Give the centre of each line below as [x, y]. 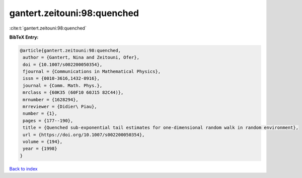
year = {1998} [40, 149]
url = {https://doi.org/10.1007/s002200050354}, [84, 135]
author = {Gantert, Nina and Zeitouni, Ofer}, [81, 57]
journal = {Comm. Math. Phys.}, [63, 85]
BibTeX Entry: [24, 37]
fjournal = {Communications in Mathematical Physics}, [92, 72]
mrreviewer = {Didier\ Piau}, [60, 107]
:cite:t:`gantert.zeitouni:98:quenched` [48, 28]
